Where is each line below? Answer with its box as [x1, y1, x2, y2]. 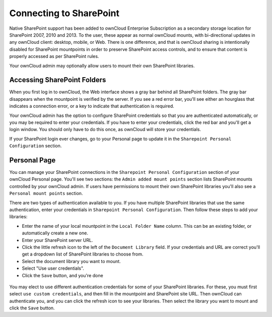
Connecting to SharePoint [9, 8, 120, 19]
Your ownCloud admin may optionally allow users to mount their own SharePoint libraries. [9, 62, 195, 69]
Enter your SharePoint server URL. [22, 237, 93, 243]
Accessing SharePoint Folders [9, 76, 106, 84]
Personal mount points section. [9, 191, 83, 197]
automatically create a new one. [22, 230, 88, 236]
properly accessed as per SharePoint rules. [9, 53, 99, 59]
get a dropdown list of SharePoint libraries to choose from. [22, 251, 144, 257]
